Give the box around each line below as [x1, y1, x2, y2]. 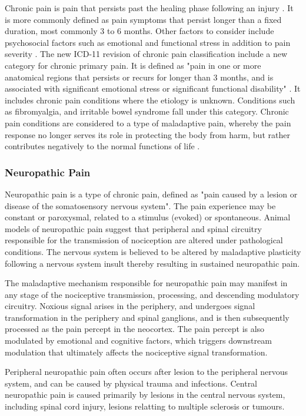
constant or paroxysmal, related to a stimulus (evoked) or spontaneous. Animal [5, 211, 291, 223]
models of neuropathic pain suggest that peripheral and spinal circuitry [5, 222, 262, 234]
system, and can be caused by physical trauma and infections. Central [5, 377, 258, 389]
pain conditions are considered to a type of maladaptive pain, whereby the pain [5, 116, 291, 129]
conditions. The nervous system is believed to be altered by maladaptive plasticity [5, 245, 301, 257]
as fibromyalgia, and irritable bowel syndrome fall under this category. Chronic [5, 105, 289, 118]
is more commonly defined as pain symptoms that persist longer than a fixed [5, 13, 282, 25]
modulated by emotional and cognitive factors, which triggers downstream [5, 334, 272, 347]
